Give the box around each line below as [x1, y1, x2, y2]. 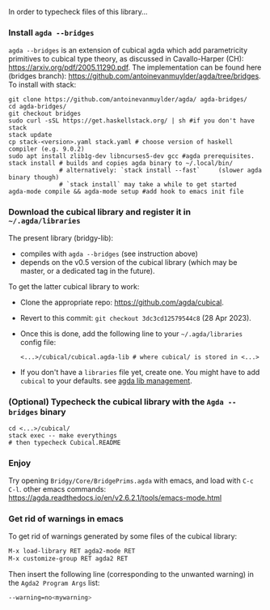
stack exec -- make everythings [8, 431, 117, 440]
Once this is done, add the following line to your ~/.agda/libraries [19, 328, 243, 339]
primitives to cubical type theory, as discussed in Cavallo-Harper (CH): [8, 54, 244, 64]
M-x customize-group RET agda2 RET [8, 555, 129, 563]
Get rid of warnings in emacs [8, 514, 124, 525]
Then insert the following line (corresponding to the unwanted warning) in [8, 569, 255, 579]
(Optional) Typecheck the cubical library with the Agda [8, 396, 224, 407]
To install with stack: [8, 80, 77, 90]
